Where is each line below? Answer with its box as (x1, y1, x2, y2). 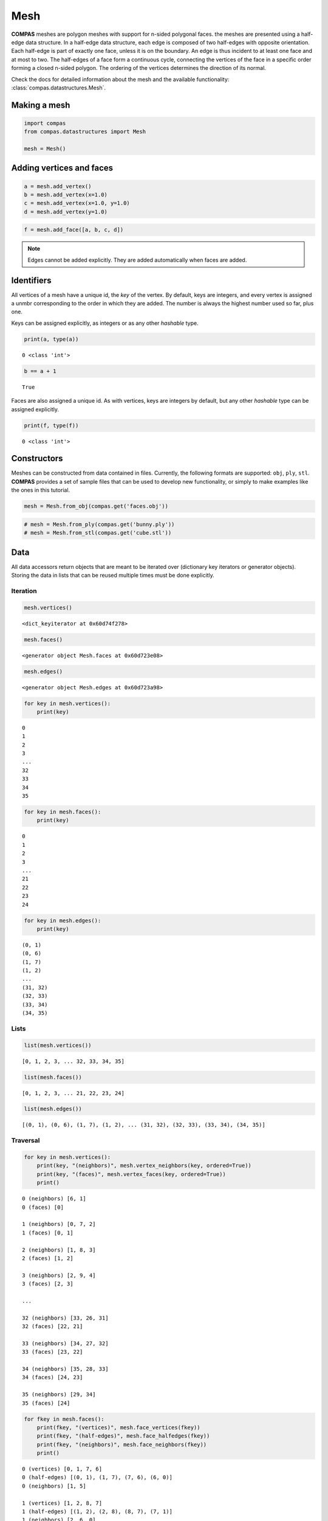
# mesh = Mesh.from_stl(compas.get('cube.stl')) (24, 529, 172, 537)
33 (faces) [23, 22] (22, 1348, 83, 1356)
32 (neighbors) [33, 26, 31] (22, 1314, 109, 1321)
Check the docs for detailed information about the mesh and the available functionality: (11, 75, 230, 83)
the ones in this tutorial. (11, 487, 70, 494)
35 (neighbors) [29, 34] (22, 1391, 96, 1398)
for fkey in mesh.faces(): (24, 1415, 104, 1422)
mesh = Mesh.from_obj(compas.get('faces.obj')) (24, 503, 168, 510)
